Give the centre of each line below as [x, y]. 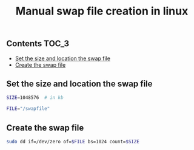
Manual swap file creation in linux [102, 11]
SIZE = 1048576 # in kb [35, 98]
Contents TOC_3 [38, 44]
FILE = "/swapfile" [28, 109]
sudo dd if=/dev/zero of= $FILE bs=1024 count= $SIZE [73, 141]
